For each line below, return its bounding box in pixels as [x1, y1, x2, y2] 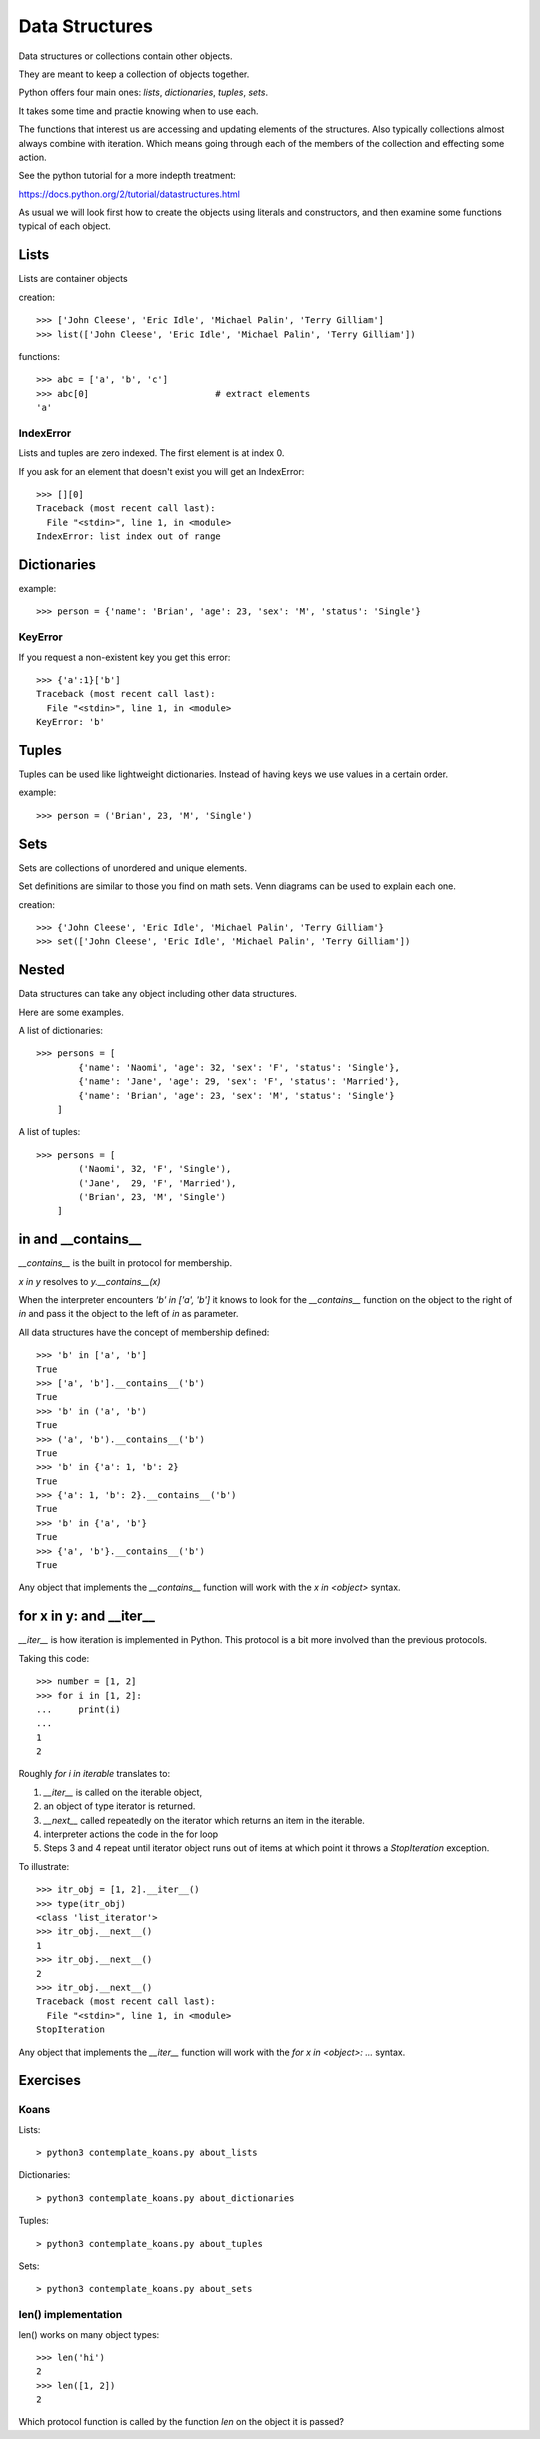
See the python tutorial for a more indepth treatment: [18, 170, 237, 182]
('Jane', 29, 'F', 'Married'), [78, 1177, 237, 1189]
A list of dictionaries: [18, 1025, 104, 1037]
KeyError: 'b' [36, 716, 105, 728]
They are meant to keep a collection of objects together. [18, 68, 250, 80]
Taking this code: [18, 1652, 90, 1664]
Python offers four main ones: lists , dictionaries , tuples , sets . [18, 86, 269, 99]
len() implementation [18, 2308, 123, 2322]
